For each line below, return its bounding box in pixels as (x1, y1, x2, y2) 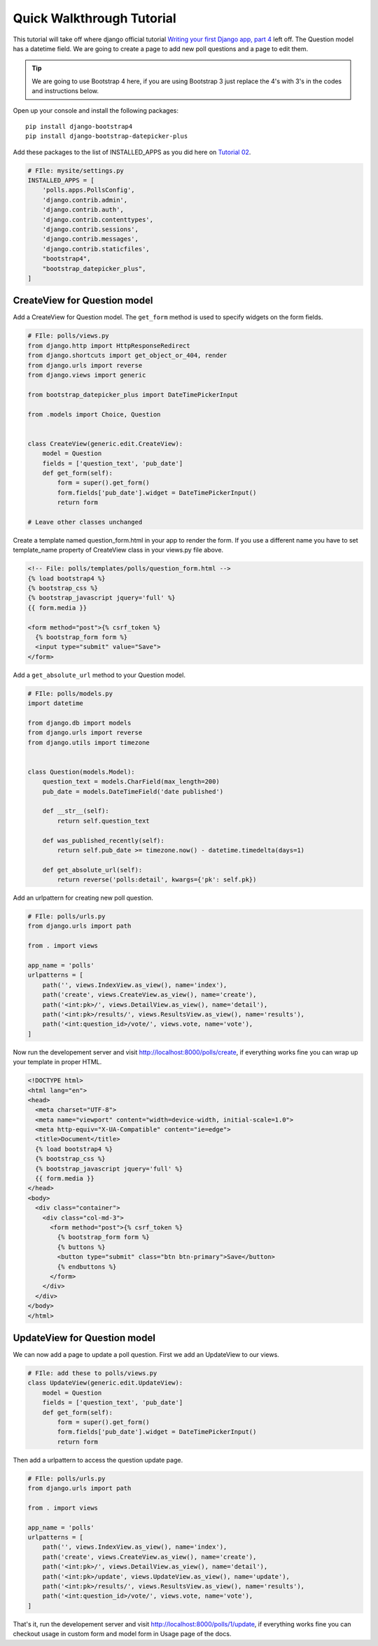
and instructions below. (31, 87, 99, 95)
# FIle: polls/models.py (27, 690, 113, 697)
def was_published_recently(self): (42, 837, 164, 844)
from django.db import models (27, 718, 132, 727)
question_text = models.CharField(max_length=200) (42, 778, 220, 786)
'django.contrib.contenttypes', (42, 216, 154, 223)
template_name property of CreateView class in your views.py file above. (13, 546, 224, 555)
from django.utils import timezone (27, 739, 150, 746)
